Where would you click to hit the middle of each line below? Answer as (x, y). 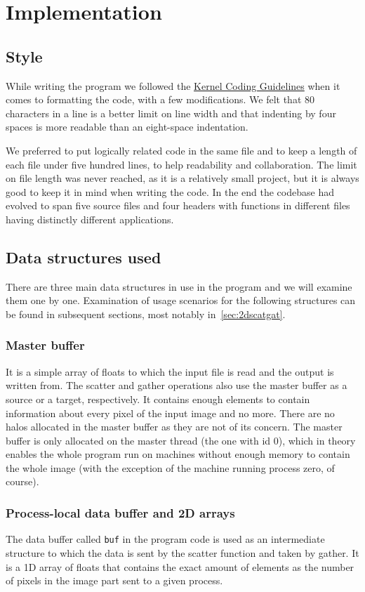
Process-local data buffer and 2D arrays (120, 512)
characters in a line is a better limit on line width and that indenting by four (171, 113)
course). (22, 481)
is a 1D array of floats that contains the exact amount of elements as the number (180, 566)
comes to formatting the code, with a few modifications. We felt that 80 (160, 99)
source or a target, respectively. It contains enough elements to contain (158, 399)
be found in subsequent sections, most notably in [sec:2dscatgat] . (146, 314)
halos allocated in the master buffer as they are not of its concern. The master (174, 427)
